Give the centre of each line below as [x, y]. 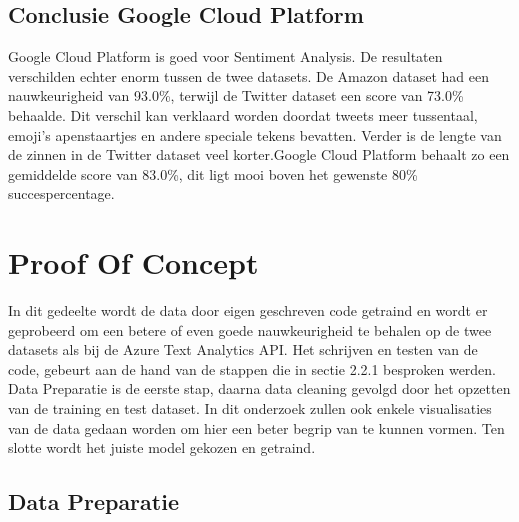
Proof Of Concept [133, 262]
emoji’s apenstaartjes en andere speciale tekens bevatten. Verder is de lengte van [255, 134]
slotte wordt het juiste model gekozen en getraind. [162, 447]
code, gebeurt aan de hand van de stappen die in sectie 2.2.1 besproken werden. [252, 368]
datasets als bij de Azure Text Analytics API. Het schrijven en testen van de [243, 349]
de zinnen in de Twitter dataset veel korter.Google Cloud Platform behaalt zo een [259, 154]
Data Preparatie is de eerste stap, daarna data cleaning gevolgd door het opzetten [259, 388]
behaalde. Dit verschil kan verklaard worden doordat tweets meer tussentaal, [243, 114]
